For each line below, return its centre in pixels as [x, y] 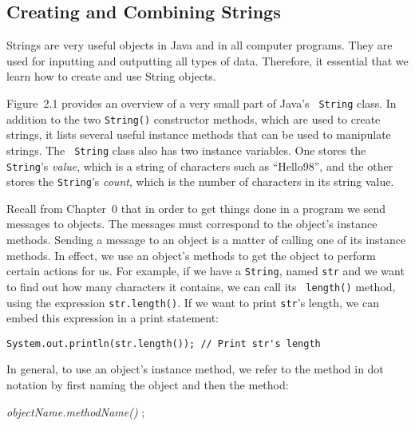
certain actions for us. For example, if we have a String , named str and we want [206, 271]
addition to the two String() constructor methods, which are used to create [194, 118]
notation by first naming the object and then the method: [148, 385]
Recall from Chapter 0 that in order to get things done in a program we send [196, 208]
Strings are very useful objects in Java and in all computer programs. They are [200, 45]
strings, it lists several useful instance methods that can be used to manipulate [199, 134]
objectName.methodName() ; [76, 411]
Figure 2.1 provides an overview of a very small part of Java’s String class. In [202, 103]
